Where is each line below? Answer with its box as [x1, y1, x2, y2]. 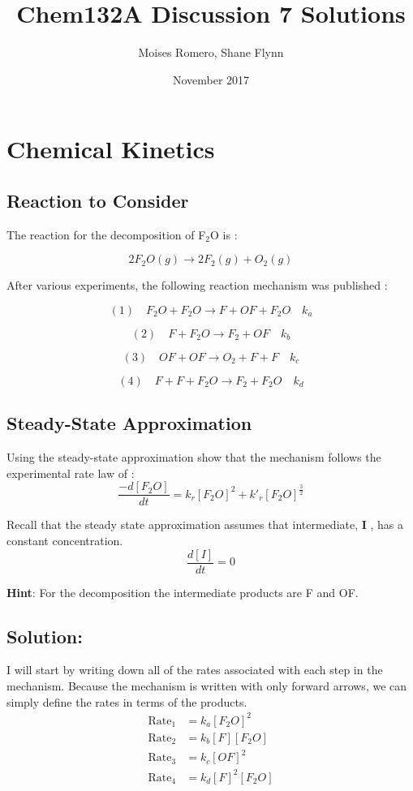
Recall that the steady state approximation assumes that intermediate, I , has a [6, 516, 404, 533]
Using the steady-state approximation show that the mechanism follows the [6, 449, 381, 466]
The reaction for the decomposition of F [6, 226, 206, 243]
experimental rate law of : [6, 464, 135, 481]
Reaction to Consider [6, 187, 189, 213]
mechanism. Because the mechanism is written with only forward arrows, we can [6, 677, 407, 694]
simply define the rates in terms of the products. [6, 693, 247, 710]
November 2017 [172, 71, 250, 88]
